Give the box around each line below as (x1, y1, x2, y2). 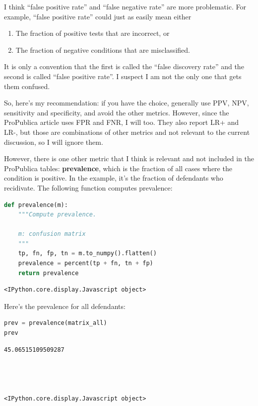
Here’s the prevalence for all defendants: (4, 301, 126, 311)
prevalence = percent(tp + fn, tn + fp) (18, 260, 153, 267)
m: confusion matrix (18, 230, 86, 238)
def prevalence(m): (4, 201, 68, 208)
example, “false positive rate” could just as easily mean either (4, 11, 192, 21)
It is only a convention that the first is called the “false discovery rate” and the (4, 61, 244, 72)
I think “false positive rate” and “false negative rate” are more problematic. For (4, 1, 246, 11)
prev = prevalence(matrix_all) (4, 319, 107, 327)
